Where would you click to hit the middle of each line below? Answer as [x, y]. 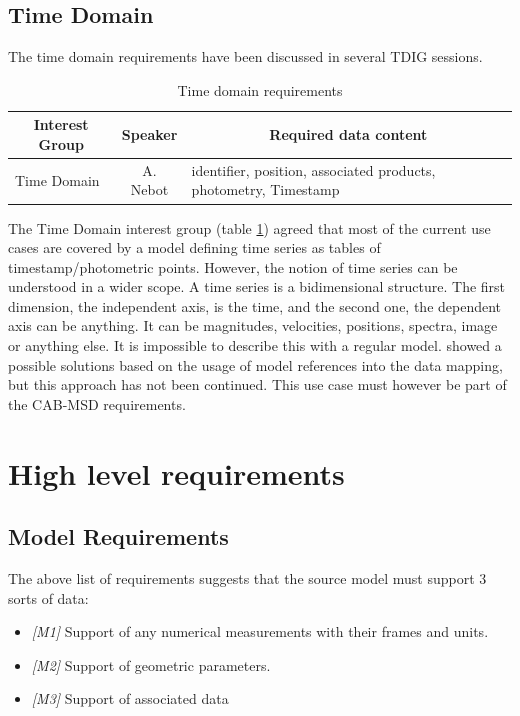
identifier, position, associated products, [313, 169]
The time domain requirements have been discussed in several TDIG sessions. [245, 56]
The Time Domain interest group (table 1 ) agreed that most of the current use [249, 227]
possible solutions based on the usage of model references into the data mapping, [255, 364]
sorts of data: [48, 597]
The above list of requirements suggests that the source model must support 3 [247, 578]
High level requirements [176, 472]
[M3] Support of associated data [130, 698]
